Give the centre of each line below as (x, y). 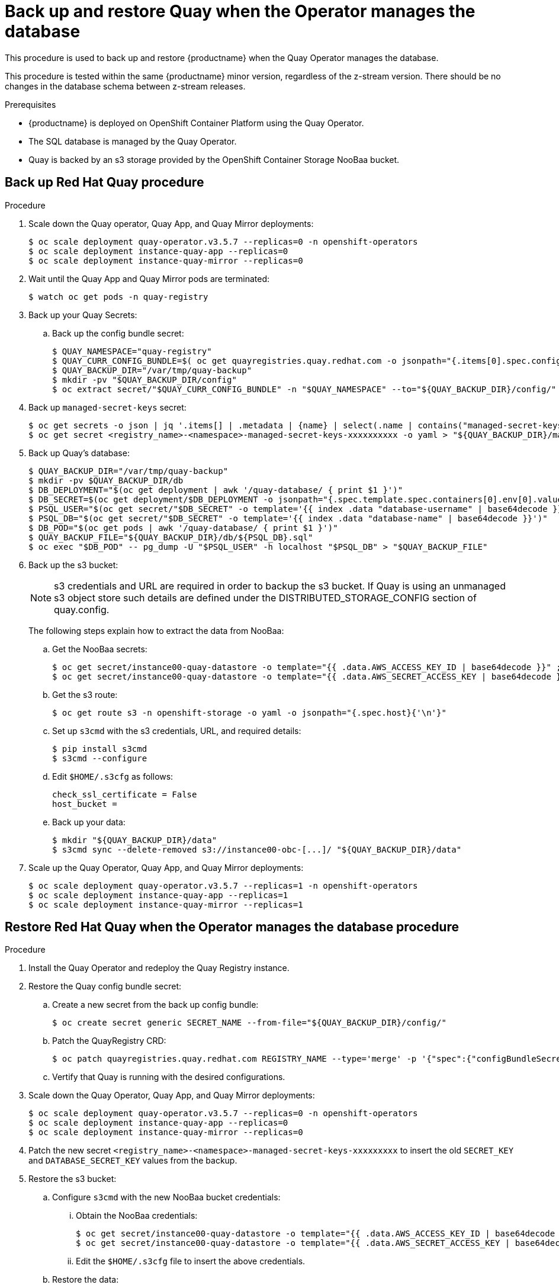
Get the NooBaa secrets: (100, 649)
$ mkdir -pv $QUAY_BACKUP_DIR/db (106, 480)
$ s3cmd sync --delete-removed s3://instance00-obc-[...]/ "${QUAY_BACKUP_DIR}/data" (257, 849)
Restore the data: (86, 1280)
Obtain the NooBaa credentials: (137, 1216)
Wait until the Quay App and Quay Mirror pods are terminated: (149, 278)
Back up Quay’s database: (79, 453)
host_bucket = (85, 804)
